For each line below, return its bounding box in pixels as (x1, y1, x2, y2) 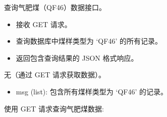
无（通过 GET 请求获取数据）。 (4, 69, 105, 80)
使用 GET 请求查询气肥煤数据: (4, 103, 104, 113)
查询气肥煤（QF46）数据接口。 (4, 2, 106, 12)
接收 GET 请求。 (16, 19, 72, 29)
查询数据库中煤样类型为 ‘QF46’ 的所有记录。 (16, 36, 162, 46)
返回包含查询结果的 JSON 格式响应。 (16, 52, 138, 63)
